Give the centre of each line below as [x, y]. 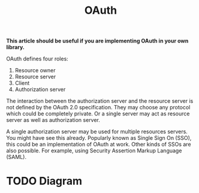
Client [22, 83]
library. [16, 47]
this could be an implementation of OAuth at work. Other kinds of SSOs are [99, 145]
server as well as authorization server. [53, 120]
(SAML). [16, 157]
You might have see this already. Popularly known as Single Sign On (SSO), [99, 138]
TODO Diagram [44, 181]
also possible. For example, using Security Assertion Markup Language [94, 151]
